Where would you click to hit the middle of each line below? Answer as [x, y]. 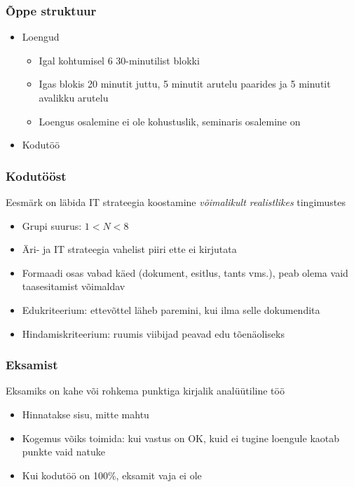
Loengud [41, 37]
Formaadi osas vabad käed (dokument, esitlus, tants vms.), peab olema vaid [185, 272]
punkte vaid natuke [64, 452]
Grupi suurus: [52, 225]
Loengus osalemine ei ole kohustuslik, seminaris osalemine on [170, 121]
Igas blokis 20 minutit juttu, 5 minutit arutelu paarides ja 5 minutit [185, 84]
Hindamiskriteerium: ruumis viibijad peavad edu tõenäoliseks [153, 333]
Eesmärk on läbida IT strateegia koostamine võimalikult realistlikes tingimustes [176, 202]
